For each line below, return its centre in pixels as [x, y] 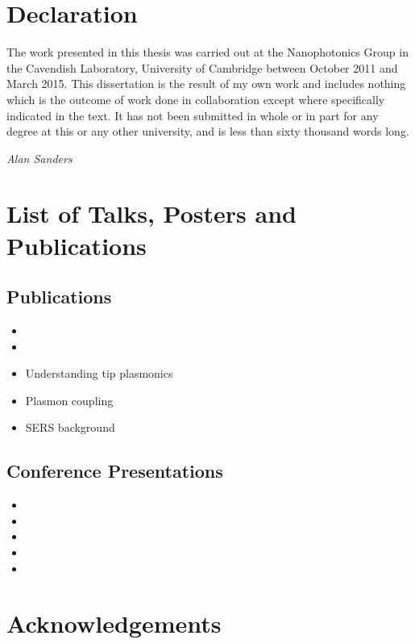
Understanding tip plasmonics [99, 373]
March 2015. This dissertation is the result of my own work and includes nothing [206, 84]
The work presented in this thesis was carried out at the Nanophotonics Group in [207, 52]
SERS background [70, 427]
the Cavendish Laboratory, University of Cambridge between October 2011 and [202, 67]
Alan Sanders [39, 158]
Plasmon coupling [69, 400]
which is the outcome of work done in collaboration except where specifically [196, 99]
